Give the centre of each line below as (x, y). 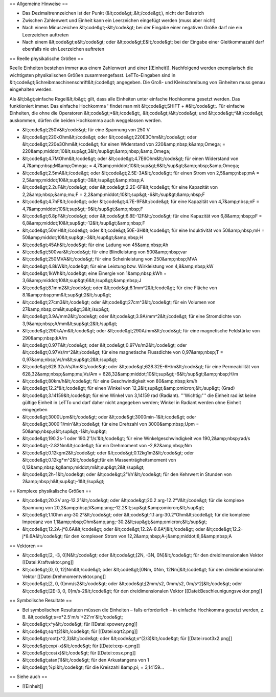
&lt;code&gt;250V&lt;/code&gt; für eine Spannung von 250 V (86, 130)
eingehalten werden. (31, 89)
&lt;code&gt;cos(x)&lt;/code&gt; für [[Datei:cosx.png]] (79, 653)
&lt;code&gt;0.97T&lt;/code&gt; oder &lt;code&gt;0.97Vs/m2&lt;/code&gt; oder (105, 345)
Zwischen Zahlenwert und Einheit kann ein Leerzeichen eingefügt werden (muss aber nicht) (119, 20)
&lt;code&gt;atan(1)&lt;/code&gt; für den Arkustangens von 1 (86, 660)
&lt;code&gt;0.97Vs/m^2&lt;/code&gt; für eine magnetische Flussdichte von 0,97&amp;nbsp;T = (123, 352)
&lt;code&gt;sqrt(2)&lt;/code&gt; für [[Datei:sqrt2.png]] (80, 631)
